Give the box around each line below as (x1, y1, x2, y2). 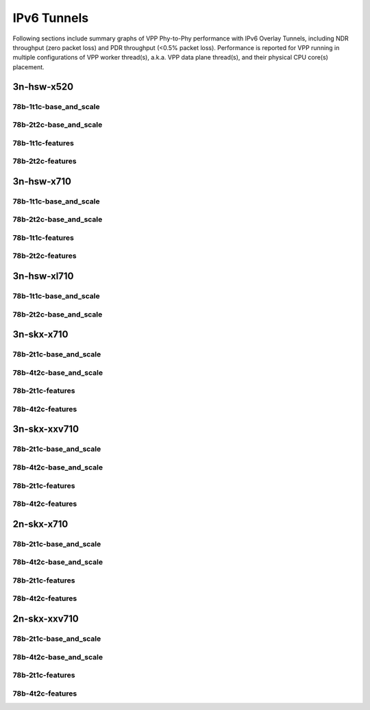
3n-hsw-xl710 (12, 271, 74, 282)
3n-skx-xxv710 (12, 424, 79, 435)
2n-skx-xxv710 (12, 613, 79, 624)
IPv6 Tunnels (12, 10, 89, 25)
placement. (12, 62, 45, 71)
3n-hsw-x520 (12, 81, 74, 93)
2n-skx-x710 (12, 518, 69, 530)
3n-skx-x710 (12, 329, 69, 341)
